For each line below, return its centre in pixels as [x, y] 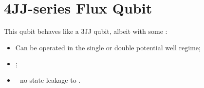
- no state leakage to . [48, 80]
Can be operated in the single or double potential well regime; [108, 47]
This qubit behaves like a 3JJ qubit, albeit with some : [86, 31]
